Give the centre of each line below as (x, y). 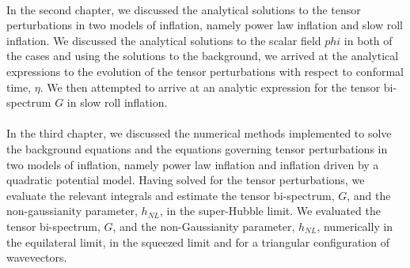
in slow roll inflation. (117, 102)
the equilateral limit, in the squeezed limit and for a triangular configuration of (198, 242)
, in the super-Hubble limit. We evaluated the (270, 211)
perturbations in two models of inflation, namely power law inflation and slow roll (205, 25)
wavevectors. (37, 257)
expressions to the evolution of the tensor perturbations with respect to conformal (205, 71)
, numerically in (355, 226)
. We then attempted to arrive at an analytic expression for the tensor (210, 87)
